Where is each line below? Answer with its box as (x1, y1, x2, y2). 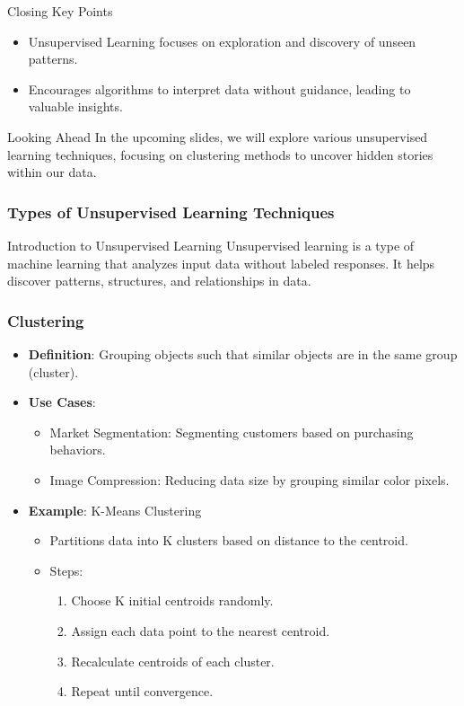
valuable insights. (28, 97, 123, 116)
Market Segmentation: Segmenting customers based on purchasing (49, 422, 414, 441)
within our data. (7, 163, 97, 181)
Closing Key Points (7, 2, 113, 20)
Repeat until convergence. (71, 682, 214, 701)
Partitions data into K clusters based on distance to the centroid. (49, 531, 408, 550)
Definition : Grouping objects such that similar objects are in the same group (28, 344, 458, 363)
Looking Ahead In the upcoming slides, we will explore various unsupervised (7, 127, 428, 146)
